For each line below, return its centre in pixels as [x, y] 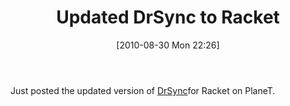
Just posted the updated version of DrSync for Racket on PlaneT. [143, 90]
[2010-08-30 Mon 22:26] [168, 45]
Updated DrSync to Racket [168, 17]
